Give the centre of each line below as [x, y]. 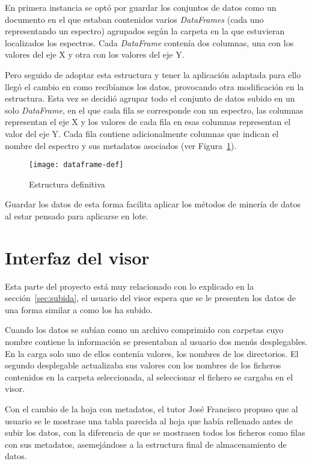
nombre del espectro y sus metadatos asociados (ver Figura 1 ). [121, 145]
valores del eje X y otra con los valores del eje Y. [95, 54]
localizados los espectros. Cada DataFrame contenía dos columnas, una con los [149, 42]
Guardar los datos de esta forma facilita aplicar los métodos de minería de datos [153, 204]
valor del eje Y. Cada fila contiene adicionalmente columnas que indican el [142, 133]
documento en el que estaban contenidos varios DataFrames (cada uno [134, 19]
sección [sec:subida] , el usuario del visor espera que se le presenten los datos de [150, 298]
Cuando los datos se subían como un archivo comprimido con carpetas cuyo [144, 330]
